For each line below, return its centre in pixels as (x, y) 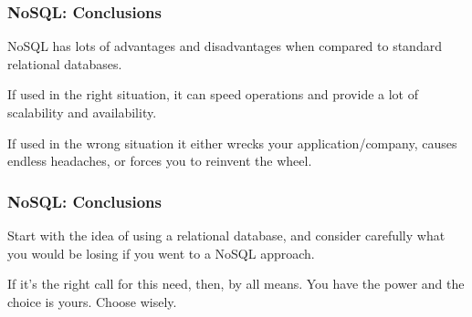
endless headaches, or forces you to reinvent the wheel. (160, 161)
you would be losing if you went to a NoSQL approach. (161, 253)
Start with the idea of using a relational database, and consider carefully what (226, 235)
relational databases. (65, 63)
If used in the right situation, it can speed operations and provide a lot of (213, 94)
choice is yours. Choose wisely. (92, 301)
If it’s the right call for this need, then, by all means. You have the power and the (236, 284)
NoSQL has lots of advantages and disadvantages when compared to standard (225, 46)
